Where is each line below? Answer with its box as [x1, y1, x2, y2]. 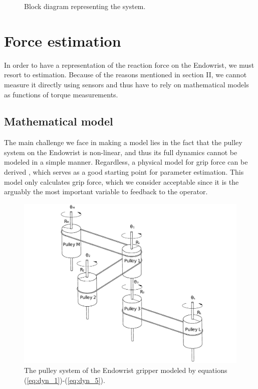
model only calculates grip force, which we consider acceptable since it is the [4, 176, 239, 187]
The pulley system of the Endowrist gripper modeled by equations [24, 365, 227, 375]
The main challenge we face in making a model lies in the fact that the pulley [4, 137, 242, 148]
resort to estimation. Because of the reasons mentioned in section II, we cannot [4, 69, 247, 80]
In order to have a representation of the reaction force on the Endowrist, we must [4, 59, 254, 70]
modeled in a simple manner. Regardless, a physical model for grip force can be [4, 157, 248, 167]
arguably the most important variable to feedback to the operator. [4, 186, 208, 197]
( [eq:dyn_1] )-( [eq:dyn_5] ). [24, 374, 105, 385]
